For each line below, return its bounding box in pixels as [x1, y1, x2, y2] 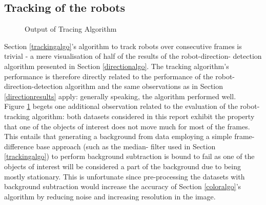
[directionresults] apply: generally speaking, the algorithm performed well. [4, 90, 236, 101]
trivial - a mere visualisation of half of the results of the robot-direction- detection [4, 51, 262, 61]
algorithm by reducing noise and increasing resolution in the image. [4, 191, 216, 201]
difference [4, 141, 34, 151]
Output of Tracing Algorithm [25, 24, 117, 34]
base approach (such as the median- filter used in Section [36, 141, 216, 151]
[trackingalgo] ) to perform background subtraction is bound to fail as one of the [4, 151, 255, 162]
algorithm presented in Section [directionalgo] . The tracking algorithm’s [4, 60, 229, 71]
